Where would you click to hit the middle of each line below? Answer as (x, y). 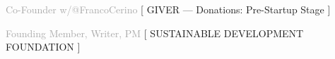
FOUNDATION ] (43, 47)
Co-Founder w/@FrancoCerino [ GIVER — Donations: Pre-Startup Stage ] (168, 9)
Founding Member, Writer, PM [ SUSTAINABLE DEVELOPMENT (155, 33)
